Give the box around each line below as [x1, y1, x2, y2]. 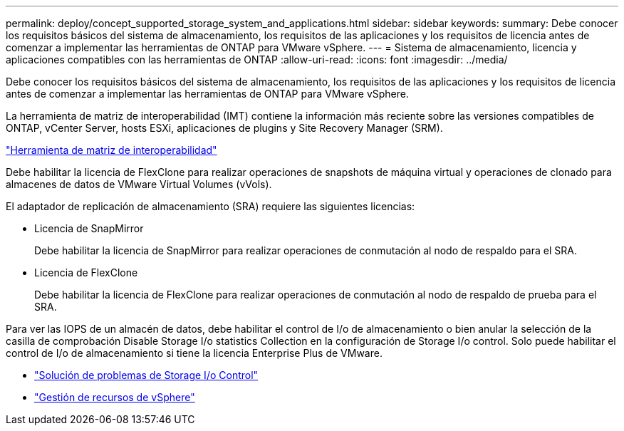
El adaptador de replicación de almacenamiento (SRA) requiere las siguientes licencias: [6, 200, 415, 212]
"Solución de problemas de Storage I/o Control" [34, 369, 259, 381]
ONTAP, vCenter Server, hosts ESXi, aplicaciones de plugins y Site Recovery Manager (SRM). [6, 122, 443, 134]
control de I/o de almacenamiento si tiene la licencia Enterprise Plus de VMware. [6, 347, 383, 359]
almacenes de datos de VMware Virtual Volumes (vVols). [6, 178, 272, 190]
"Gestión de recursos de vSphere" [34, 391, 195, 403]
